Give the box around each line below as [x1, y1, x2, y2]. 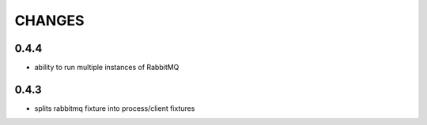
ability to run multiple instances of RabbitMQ [34, 63, 179, 72]
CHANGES [14, 12, 85, 29]
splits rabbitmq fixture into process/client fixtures [34, 103, 195, 113]
